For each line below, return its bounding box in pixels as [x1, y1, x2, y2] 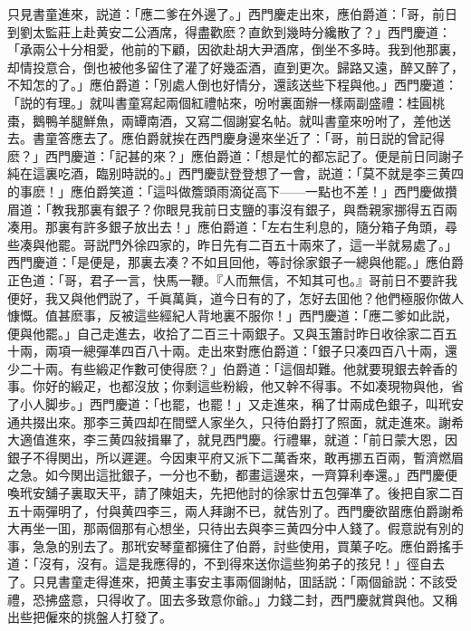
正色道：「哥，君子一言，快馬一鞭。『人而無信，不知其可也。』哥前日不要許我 [7, 270, 457, 289]
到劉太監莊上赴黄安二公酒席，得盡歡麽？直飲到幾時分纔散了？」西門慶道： [7, 22, 451, 41]
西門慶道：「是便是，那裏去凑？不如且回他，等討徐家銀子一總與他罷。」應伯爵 [7, 253, 464, 272]
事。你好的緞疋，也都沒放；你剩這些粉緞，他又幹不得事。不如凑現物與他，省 [7, 377, 464, 396]
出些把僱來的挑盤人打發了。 [7, 607, 172, 626]
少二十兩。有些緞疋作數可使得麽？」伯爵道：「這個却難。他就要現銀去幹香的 [7, 359, 457, 378]
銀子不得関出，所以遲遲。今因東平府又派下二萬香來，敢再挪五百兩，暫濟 [7, 447, 438, 466]
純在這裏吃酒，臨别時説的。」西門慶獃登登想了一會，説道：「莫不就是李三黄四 [7, 164, 464, 183]
